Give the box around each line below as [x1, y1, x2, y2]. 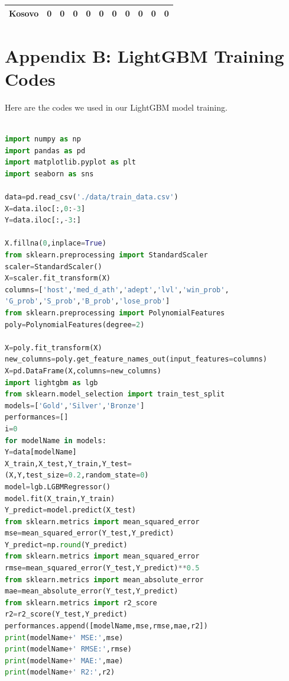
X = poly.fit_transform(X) [5, 343, 102, 352]
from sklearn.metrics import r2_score [5, 598, 157, 607]
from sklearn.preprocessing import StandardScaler [5, 251, 208, 260]
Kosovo [9, 7, 39, 19]
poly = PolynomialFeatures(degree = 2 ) [5, 320, 145, 329]
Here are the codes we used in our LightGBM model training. [5, 101, 228, 113]
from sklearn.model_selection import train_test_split [5, 390, 225, 399]
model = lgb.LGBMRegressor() [5, 482, 111, 491]
